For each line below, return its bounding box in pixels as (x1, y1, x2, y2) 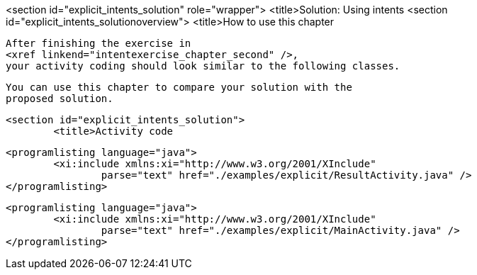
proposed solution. (6, 93, 113, 104)
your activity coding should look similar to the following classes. (6, 60, 400, 72)
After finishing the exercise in (6, 38, 191, 49)
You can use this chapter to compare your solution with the (6, 82, 352, 93)
